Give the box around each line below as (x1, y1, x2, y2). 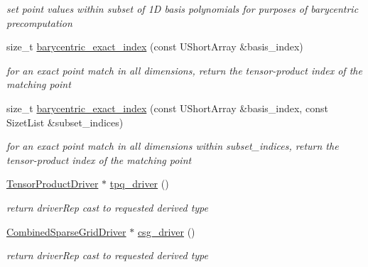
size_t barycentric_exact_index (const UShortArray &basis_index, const (6, 100, 328, 115)
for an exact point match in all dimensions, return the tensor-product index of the (6, 62, 362, 77)
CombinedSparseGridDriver (6, 224, 126, 239)
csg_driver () (137, 224, 195, 239)
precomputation (6, 15, 72, 30)
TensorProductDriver (6, 176, 99, 191)
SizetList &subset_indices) (6, 114, 124, 129)
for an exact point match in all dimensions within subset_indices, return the (6, 138, 339, 153)
